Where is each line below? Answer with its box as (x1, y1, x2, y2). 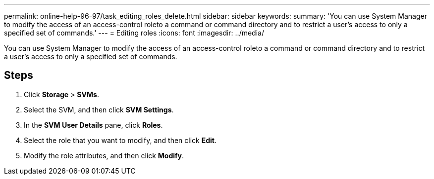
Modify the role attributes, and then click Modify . (24, 151, 184, 160)
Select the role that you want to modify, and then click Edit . (24, 136, 217, 144)
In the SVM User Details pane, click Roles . (24, 120, 163, 129)
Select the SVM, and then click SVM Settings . (24, 105, 174, 114)
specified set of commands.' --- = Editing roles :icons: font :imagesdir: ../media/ (4, 29, 264, 37)
